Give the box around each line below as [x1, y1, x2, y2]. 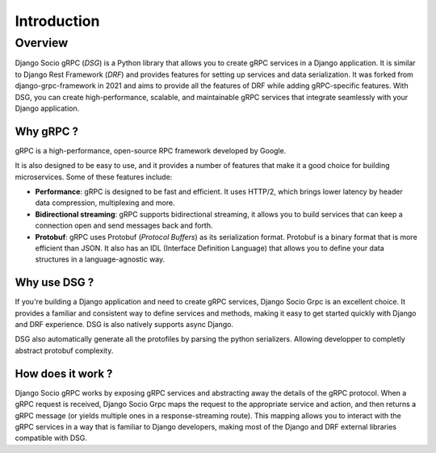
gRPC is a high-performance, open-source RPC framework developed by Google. [15, 145, 287, 155]
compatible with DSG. [15, 433, 88, 443]
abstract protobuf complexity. [15, 346, 114, 355]
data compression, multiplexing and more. [35, 198, 175, 208]
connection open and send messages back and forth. [35, 220, 213, 230]
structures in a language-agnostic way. [35, 254, 166, 264]
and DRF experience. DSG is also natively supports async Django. [15, 320, 234, 329]
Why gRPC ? [15, 124, 79, 138]
